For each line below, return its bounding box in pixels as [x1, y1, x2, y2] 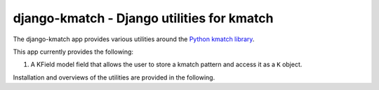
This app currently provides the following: [13, 47, 133, 56]
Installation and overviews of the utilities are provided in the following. [13, 73, 215, 82]
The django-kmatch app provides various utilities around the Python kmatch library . [13, 35, 255, 43]
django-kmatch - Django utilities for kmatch [13, 10, 274, 26]
